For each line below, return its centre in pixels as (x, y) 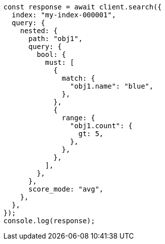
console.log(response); (49, 221)
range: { (79, 118)
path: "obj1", (56, 39)
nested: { (39, 31)
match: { (79, 78)
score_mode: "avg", (66, 189)
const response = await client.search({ (83, 7)
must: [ (60, 62)
